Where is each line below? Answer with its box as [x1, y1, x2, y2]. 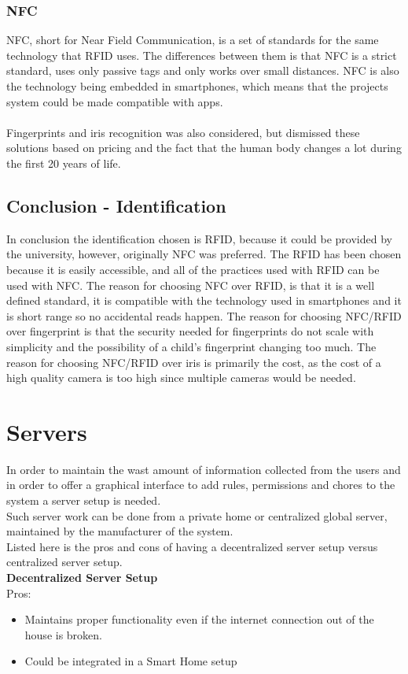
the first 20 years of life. [6, 154, 121, 171]
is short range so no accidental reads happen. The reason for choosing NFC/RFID [6, 307, 402, 324]
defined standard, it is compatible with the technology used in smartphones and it [6, 292, 402, 309]
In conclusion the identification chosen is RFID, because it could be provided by [6, 230, 392, 246]
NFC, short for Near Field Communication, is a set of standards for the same [6, 31, 379, 48]
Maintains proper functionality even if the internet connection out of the [24, 611, 374, 628]
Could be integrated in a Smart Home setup [24, 653, 237, 669]
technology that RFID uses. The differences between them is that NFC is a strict [6, 46, 397, 63]
